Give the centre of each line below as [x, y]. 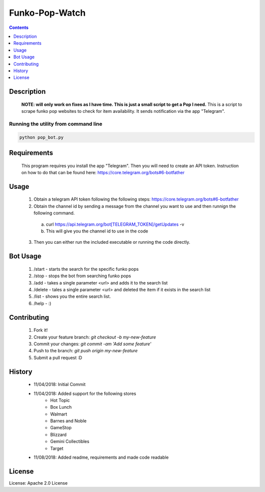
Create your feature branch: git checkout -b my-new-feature [95, 337]
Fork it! [41, 330]
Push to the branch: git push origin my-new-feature [86, 351]
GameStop [61, 428]
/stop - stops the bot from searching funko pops [82, 276]
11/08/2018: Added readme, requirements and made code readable [101, 457]
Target [57, 448]
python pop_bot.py [41, 137]
